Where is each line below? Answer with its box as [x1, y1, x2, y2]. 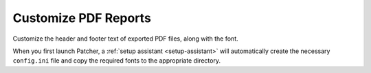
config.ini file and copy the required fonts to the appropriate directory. [12, 56, 221, 65]
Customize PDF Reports [12, 10, 151, 25]
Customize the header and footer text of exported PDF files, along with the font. [12, 34, 238, 43]
